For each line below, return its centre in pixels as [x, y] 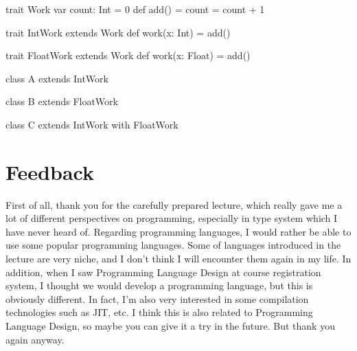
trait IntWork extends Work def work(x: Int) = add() [118, 32]
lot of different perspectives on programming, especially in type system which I [172, 218]
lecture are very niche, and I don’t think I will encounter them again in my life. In [178, 259]
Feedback [50, 171]
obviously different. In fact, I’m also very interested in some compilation [157, 298]
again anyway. [35, 339]
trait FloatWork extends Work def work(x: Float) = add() [128, 55]
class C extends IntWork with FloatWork [92, 124]
